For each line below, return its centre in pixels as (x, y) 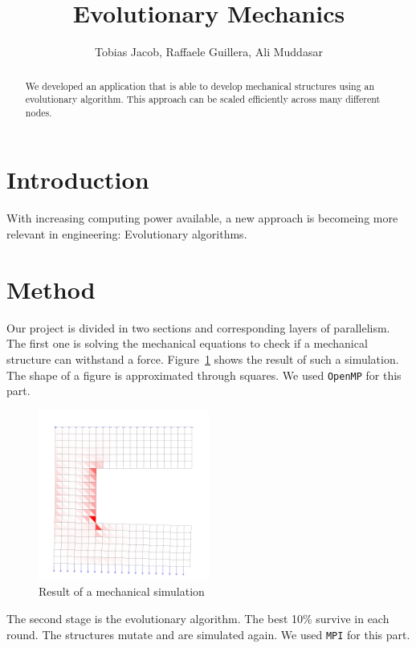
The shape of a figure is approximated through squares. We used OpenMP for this (204, 375)
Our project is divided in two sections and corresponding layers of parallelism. (198, 327)
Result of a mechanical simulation (122, 591)
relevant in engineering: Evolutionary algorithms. (127, 234)
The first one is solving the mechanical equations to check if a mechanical (187, 343)
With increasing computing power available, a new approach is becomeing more (202, 218)
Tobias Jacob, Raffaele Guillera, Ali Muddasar (209, 52)
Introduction (78, 179)
